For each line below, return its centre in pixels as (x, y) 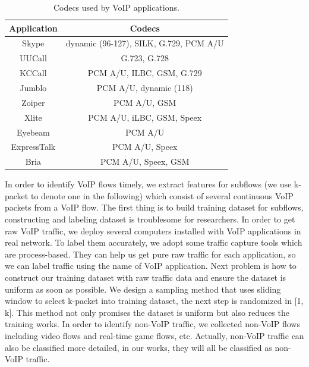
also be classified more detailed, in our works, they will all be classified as (138, 347)
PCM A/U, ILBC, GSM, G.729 (145, 73)
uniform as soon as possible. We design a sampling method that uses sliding (143, 289)
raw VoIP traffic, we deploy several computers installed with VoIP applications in (153, 230)
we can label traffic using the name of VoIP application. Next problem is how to (151, 266)
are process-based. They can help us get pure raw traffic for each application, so (150, 254)
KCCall (33, 73)
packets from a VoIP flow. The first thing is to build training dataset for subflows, (154, 207)
